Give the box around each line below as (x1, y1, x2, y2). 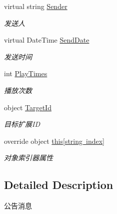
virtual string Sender (4, 1, 67, 11)
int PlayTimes (4, 68, 47, 79)
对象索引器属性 (4, 152, 53, 163)
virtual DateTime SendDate (4, 35, 89, 45)
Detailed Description (4, 177, 113, 192)
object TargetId (4, 102, 51, 112)
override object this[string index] (4, 135, 104, 146)
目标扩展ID (4, 119, 40, 129)
